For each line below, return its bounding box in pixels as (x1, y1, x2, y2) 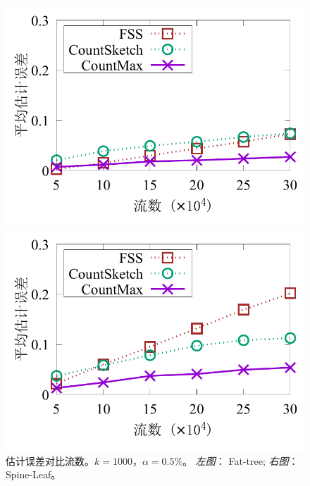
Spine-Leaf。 (6, 467, 61, 482)
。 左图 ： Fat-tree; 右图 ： (182, 453, 299, 468)
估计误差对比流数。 (6, 453, 94, 468)
